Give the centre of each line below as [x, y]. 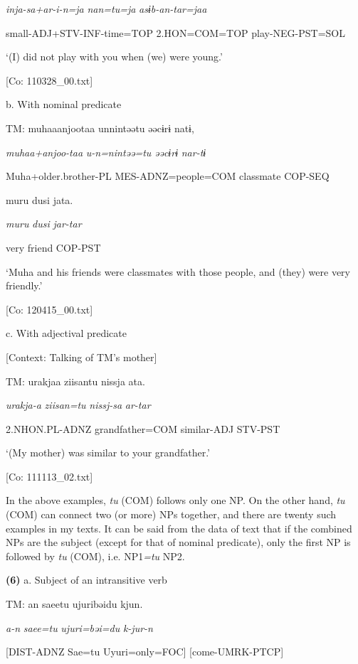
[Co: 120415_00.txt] [49, 309]
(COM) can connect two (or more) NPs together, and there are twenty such [171, 514]
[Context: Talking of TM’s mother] [81, 357]
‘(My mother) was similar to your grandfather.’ [108, 453]
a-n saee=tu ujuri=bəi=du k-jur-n [79, 627]
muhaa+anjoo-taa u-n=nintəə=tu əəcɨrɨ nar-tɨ [106, 152]
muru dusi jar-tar [44, 224]
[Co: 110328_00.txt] [49, 80]
